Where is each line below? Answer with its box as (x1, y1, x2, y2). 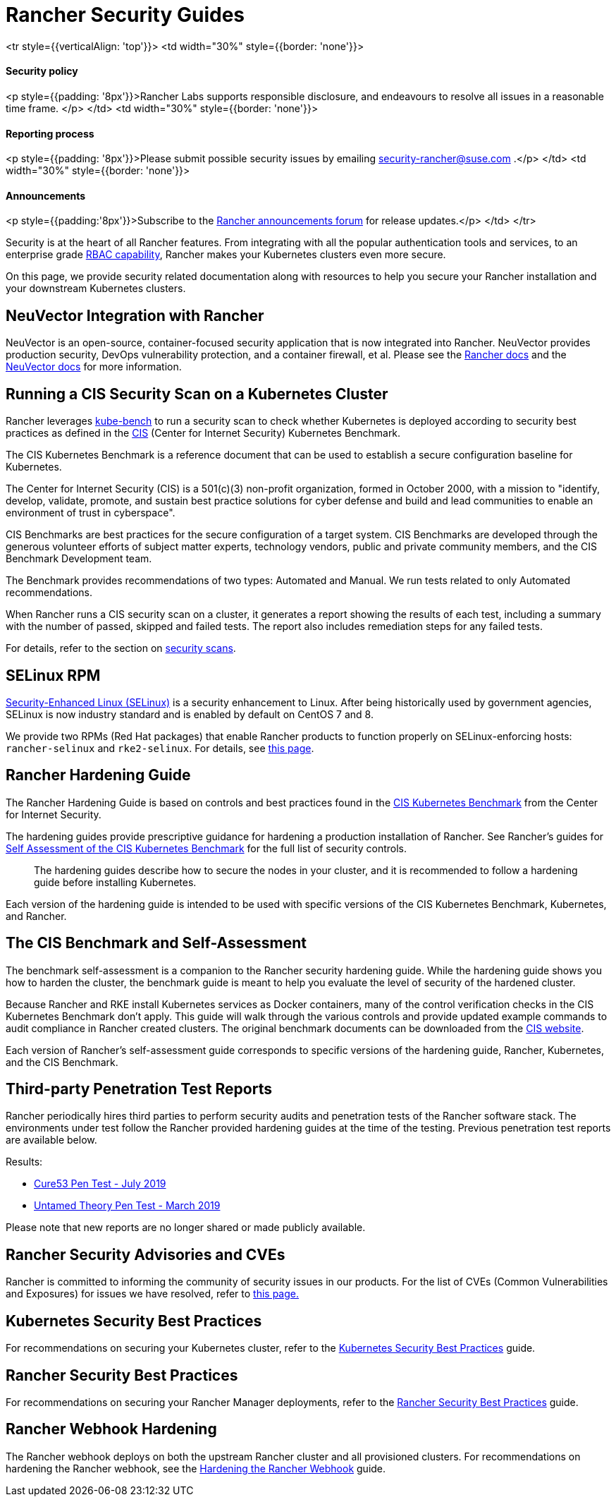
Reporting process (6, 127, 94, 140)
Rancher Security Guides (6, 3, 245, 27)
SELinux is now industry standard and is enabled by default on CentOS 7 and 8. (6, 708, 374, 720)
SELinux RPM (6, 666, 101, 684)
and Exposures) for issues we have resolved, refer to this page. (6, 1288, 300, 1300)
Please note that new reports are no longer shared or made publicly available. (6, 1221, 366, 1234)
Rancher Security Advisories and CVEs (6, 1245, 285, 1264)
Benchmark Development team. (6, 552, 152, 565)
